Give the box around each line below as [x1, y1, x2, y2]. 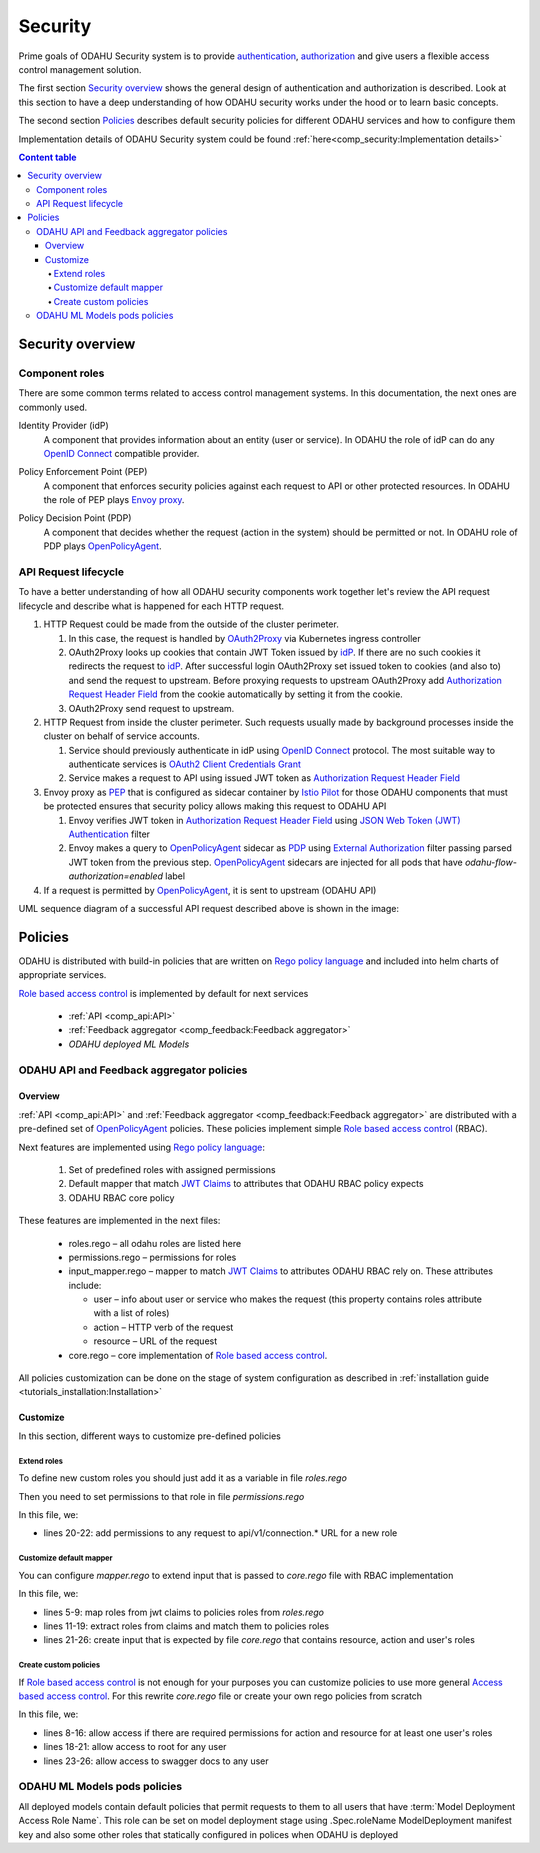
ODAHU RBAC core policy [68, 1191, 175, 1204]
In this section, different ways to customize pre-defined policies [18, 1430, 282, 1442]
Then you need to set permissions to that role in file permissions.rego [18, 1490, 305, 1502]
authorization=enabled [68, 870, 164, 882]
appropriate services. [18, 969, 107, 981]
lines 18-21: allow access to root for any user [43, 1741, 227, 1753]
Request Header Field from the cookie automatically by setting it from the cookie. [68, 688, 404, 700]
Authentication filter [68, 828, 150, 840]
